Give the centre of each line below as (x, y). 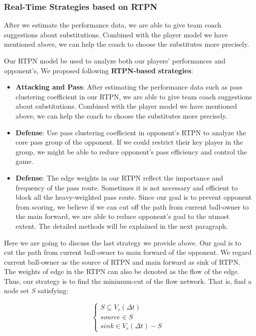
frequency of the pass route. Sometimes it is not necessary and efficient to (127, 187)
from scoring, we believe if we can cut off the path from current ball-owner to (132, 206)
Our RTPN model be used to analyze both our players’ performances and (115, 61)
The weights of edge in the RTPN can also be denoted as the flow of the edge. (122, 271)
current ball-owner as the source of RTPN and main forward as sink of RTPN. (122, 261)
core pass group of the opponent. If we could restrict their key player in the (129, 142)
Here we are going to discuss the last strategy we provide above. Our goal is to (123, 242)
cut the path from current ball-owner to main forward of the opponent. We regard (128, 252)
